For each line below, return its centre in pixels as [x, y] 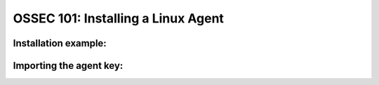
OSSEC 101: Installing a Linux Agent [119, 18]
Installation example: [60, 43]
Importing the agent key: [68, 66]
